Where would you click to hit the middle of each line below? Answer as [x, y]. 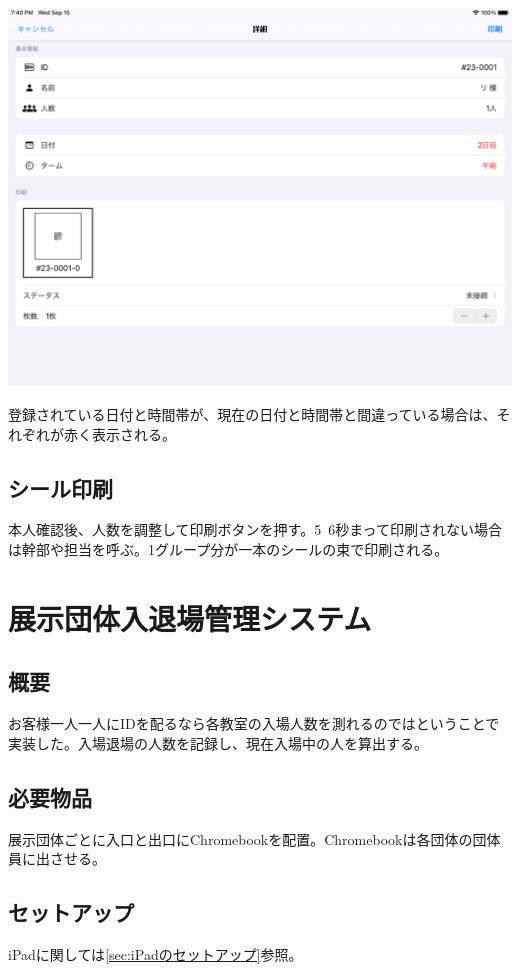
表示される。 [133, 433]
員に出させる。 [57, 858]
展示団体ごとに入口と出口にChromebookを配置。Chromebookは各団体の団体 [254, 838]
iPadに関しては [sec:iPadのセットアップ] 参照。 [155, 953]
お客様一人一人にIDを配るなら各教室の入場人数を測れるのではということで [254, 723]
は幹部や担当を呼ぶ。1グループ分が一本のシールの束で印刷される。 [228, 548]
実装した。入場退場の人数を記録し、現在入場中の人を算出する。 [218, 742]
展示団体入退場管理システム [190, 617]
